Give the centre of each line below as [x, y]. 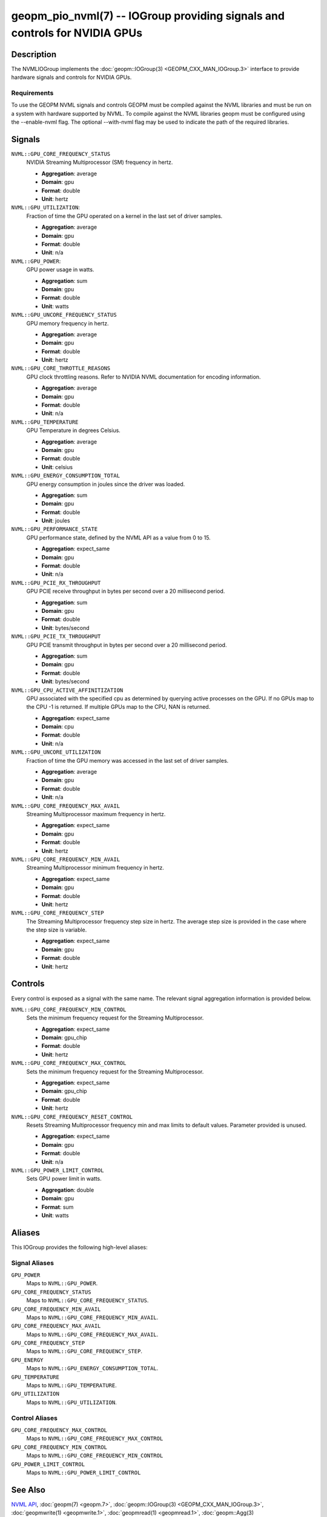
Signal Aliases [33, 1263]
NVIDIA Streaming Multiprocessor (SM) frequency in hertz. [100, 162]
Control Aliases [34, 1418]
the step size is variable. [57, 930]
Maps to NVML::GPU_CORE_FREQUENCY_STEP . [84, 1351]
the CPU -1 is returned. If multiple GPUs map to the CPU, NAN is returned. [118, 707]
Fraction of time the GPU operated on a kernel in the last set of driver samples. [124, 216]
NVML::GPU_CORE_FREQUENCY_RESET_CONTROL [72, 1117]
